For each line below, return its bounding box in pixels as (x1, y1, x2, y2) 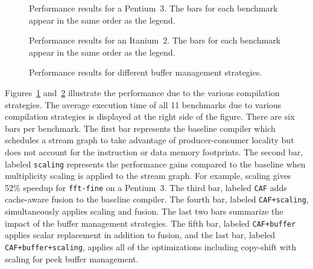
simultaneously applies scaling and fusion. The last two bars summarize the (5, 205, 283, 218)
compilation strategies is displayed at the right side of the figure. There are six (5, 110, 295, 123)
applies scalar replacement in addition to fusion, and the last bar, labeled (5, 228, 276, 241)
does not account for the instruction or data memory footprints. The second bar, (5, 145, 303, 158)
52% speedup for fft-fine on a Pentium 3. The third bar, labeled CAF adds (5, 181, 287, 193)
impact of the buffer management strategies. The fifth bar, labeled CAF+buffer (5, 216, 296, 229)
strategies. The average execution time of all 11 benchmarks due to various (5, 98, 282, 111)
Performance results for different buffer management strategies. (29, 66, 262, 79)
